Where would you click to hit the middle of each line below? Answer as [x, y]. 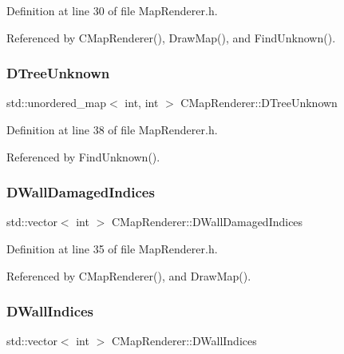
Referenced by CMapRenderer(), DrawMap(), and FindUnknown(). [171, 37]
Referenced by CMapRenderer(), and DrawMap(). [129, 275]
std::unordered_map [57, 103]
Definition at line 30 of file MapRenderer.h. [112, 10]
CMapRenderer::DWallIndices [184, 341]
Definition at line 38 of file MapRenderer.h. [112, 129]
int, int [142, 103]
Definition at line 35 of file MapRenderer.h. [112, 249]
